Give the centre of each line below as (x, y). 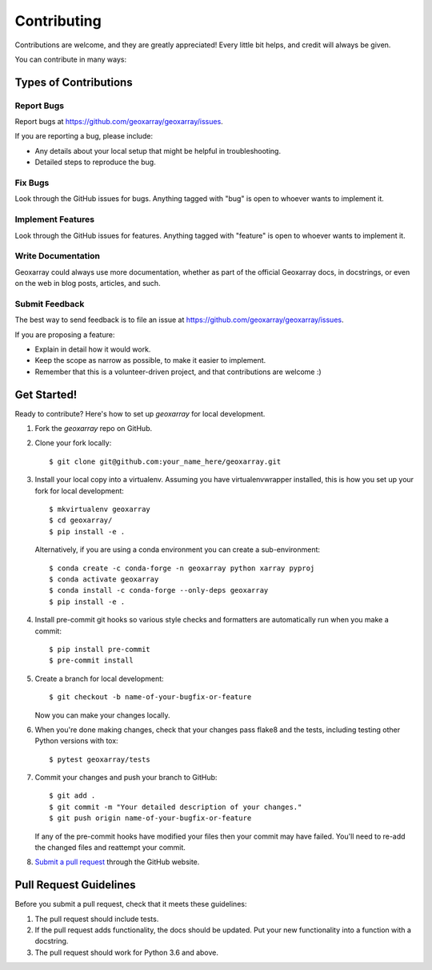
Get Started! (46, 394)
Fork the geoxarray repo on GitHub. (93, 429)
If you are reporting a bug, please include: (84, 136)
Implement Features (55, 219)
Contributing (58, 21)
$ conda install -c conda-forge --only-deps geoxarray (159, 590)
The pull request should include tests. (97, 919)
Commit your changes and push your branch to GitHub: (126, 778)
